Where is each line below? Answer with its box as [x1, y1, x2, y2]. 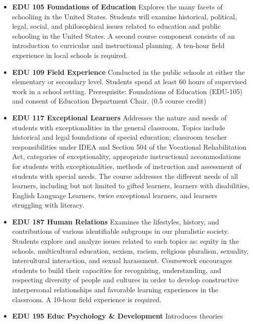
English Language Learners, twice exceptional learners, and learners [12, 190, 217, 200]
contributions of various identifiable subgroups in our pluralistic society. [12, 226, 229, 236]
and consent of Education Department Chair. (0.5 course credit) [12, 96, 207, 106]
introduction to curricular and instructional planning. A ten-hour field [12, 40, 225, 51]
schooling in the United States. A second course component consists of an [12, 30, 235, 41]
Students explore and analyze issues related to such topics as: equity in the [12, 236, 239, 246]
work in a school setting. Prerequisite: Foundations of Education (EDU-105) [12, 86, 243, 96]
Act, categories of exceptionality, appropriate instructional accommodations [12, 151, 241, 162]
